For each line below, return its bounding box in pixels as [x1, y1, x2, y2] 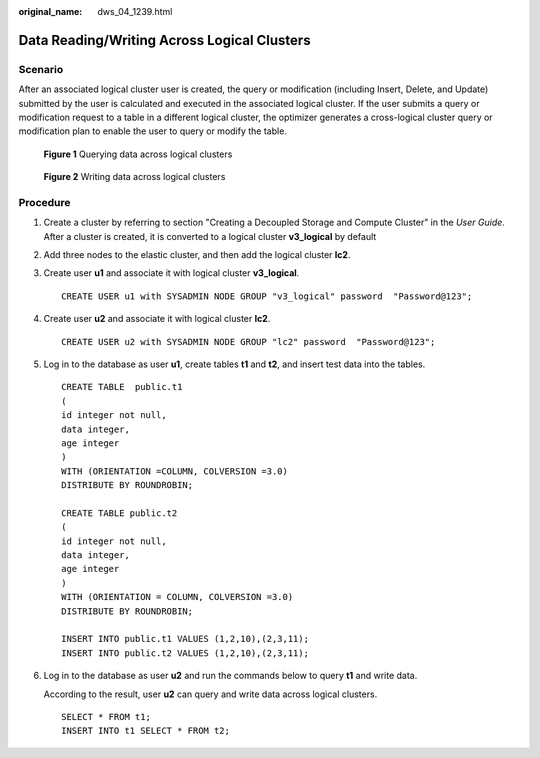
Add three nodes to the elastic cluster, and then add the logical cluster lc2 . [43, 249, 351, 261]
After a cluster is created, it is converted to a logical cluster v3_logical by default [43, 230, 377, 242]
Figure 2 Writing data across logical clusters [43, 171, 226, 183]
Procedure [18, 195, 71, 209]
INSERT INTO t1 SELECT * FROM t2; [61, 725, 230, 737]
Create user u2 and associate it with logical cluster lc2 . [43, 313, 271, 325]
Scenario [18, 62, 64, 76]
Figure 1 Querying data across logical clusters [43, 148, 233, 160]
